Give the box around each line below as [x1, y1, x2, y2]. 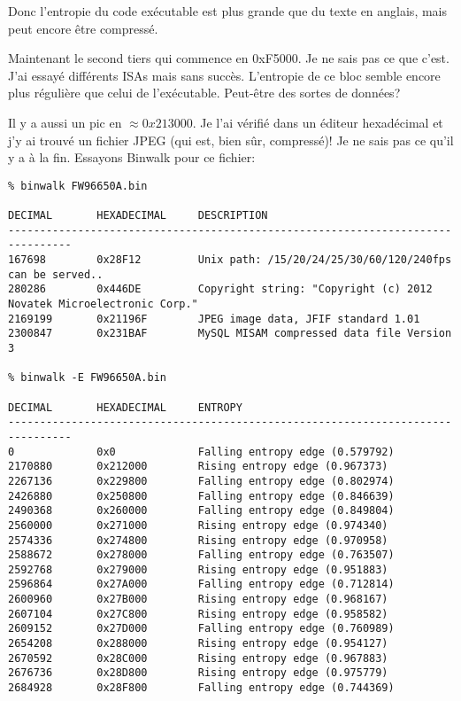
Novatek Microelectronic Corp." [8, 298, 198, 310]
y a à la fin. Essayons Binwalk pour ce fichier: [8, 148, 256, 167]
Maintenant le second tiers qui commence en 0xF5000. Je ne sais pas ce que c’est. [8, 49, 449, 67]
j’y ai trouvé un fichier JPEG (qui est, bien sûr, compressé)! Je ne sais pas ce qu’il [8, 130, 454, 149]
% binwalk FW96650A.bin [8, 179, 148, 192]
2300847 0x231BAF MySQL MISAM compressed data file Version [8, 327, 452, 340]
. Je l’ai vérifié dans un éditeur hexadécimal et [192, 113, 443, 131]
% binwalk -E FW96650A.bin [8, 371, 166, 385]
